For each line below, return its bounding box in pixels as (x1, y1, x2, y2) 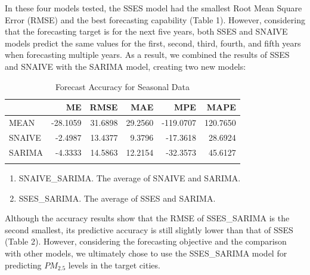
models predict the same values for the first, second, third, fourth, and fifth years (5, 36, 301, 49)
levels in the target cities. (68, 258, 160, 271)
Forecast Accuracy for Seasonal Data (55, 80, 190, 92)
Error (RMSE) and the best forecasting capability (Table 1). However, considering (5, 13, 305, 26)
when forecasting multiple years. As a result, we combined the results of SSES (5, 48, 290, 61)
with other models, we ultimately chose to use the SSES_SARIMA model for (5, 247, 287, 259)
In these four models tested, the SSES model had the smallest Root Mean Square (5, 2, 302, 14)
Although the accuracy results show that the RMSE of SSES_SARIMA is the (5, 212, 290, 224)
